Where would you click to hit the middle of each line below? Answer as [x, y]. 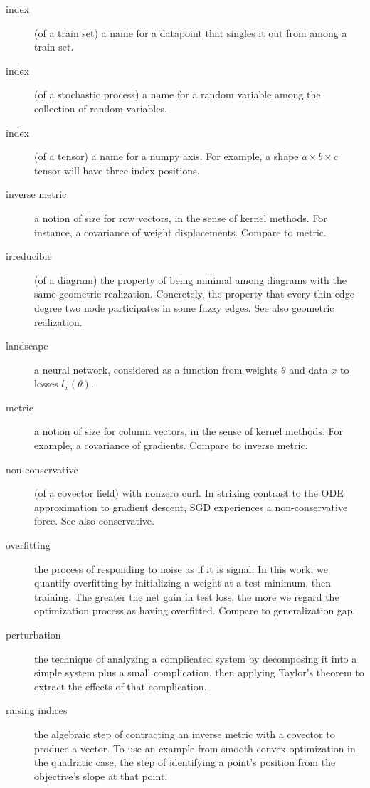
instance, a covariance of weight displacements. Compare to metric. [180, 232]
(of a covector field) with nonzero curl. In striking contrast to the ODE [189, 493]
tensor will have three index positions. [117, 170]
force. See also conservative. [94, 521]
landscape [27, 346]
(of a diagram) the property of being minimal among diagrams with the [190, 279]
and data [308, 369]
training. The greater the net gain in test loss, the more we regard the [187, 596]
